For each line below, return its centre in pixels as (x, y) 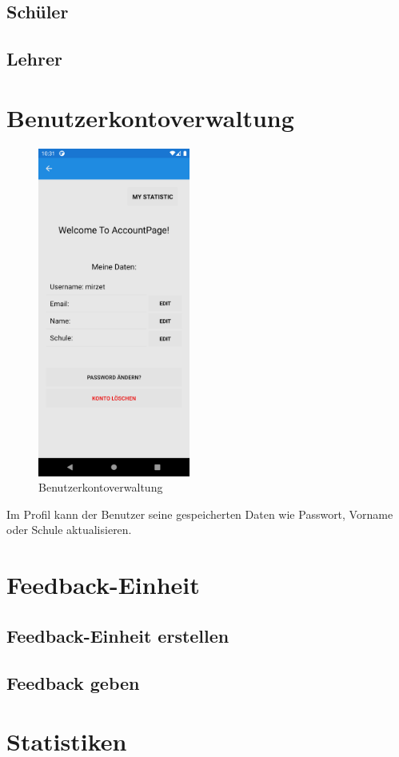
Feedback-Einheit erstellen (118, 635)
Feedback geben (73, 682)
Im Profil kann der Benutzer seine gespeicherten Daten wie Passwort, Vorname (200, 514)
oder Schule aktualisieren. (69, 530)
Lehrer (34, 59)
